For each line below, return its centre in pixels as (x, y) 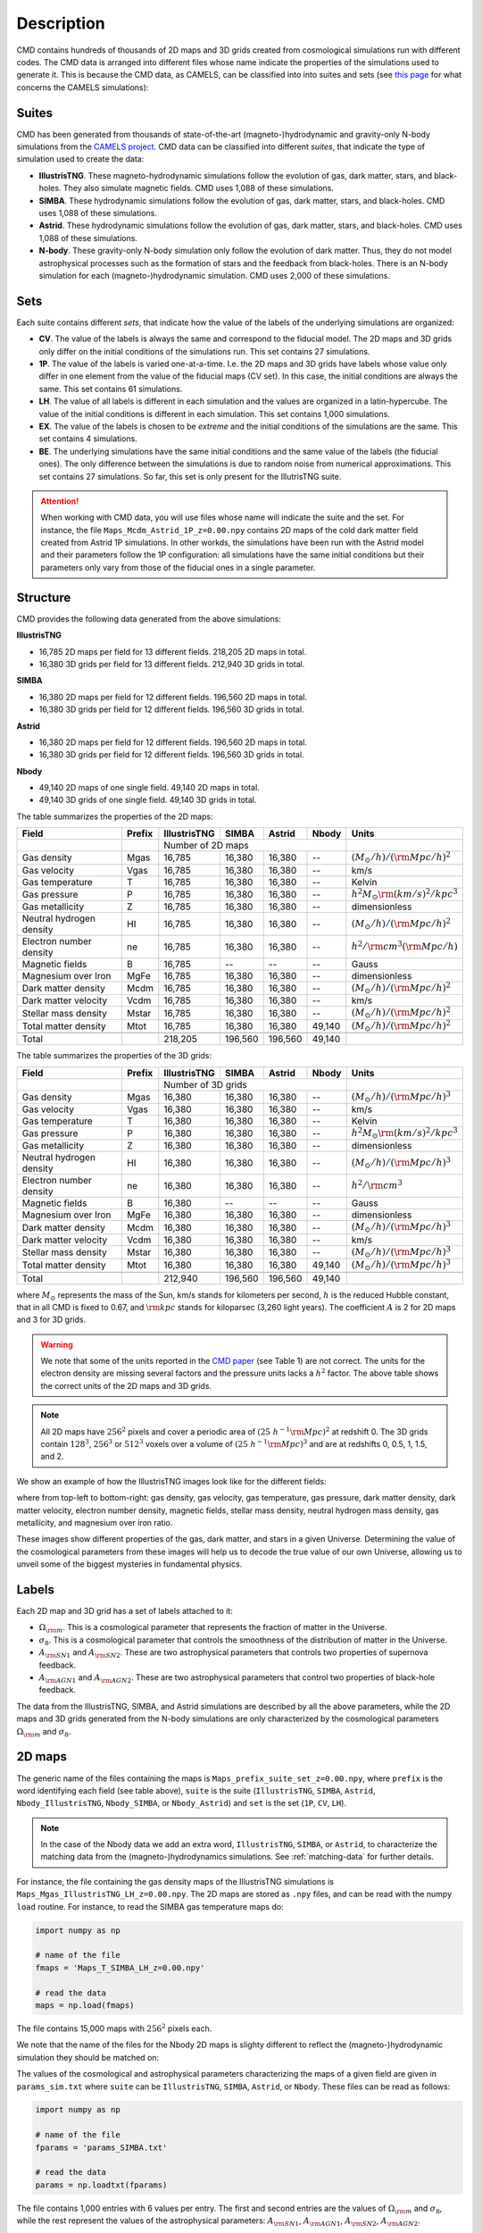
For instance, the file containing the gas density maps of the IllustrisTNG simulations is (175, 1881)
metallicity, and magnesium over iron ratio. (95, 1522)
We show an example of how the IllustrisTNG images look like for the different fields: (171, 1481)
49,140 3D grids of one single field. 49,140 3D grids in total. (148, 800)
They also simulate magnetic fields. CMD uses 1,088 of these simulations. (198, 188)
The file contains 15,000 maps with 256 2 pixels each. (114, 2028)
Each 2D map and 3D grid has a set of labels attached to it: (125, 1611)
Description (61, 23)
